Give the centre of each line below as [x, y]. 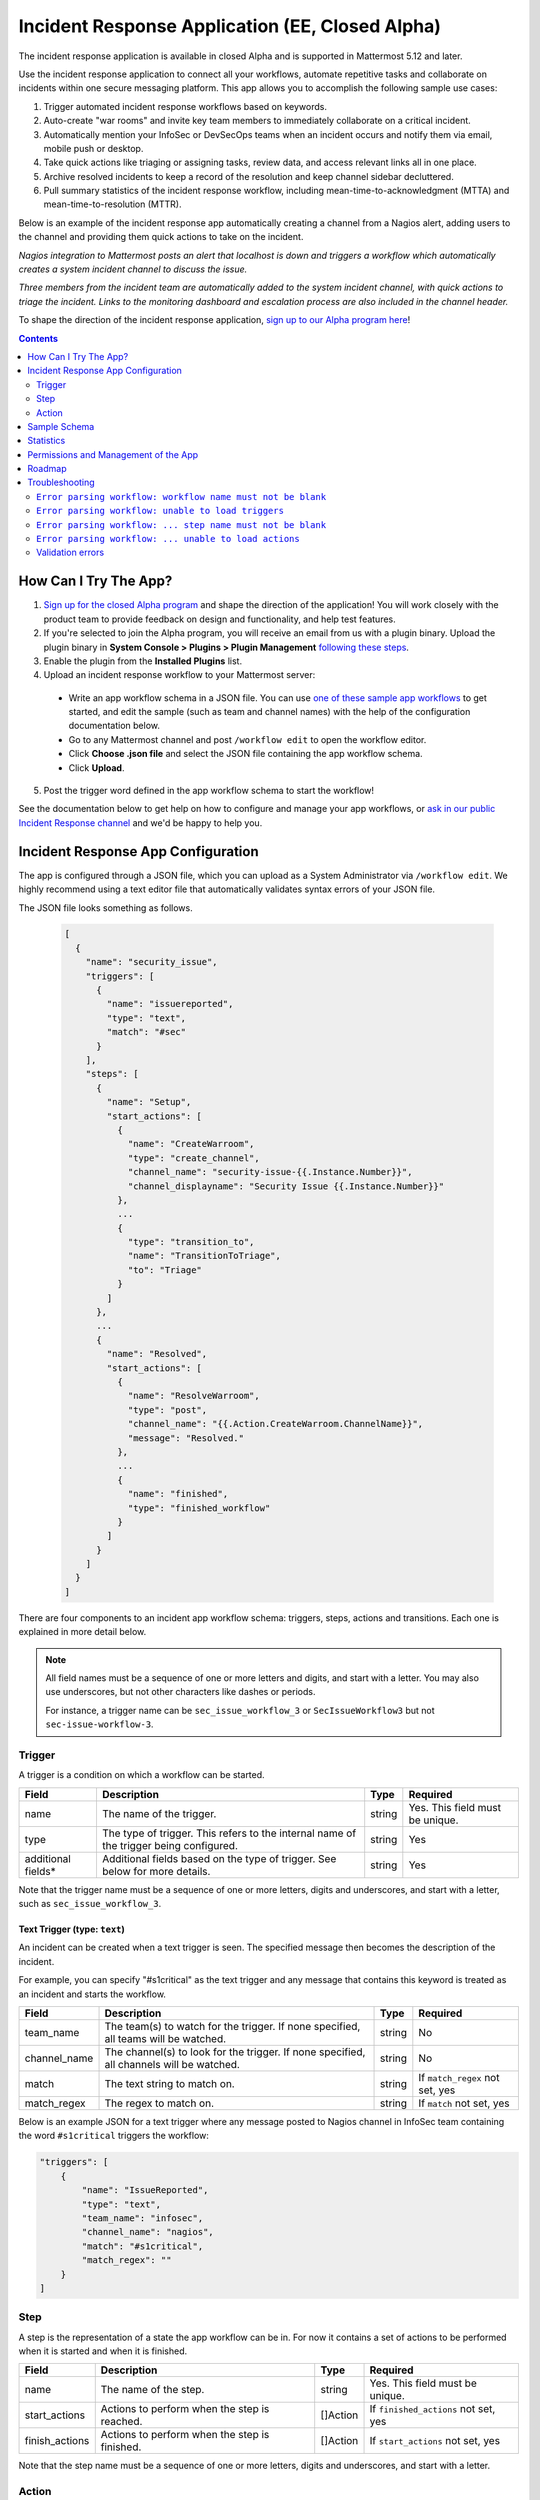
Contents [38, 338]
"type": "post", [167, 1409]
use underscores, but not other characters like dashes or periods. [180, 1692]
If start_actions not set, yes [434, 2441]
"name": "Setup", [149, 1102]
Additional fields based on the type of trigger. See [219, 1858]
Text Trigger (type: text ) [71, 1929]
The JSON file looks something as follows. [106, 907]
